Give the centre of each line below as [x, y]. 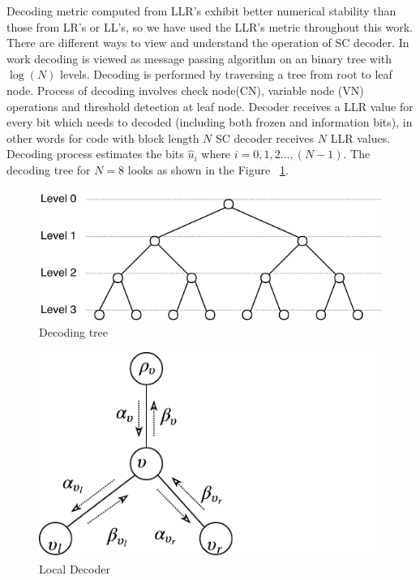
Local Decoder [75, 568]
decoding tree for [49, 169]
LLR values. [360, 137]
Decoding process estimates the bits [95, 154]
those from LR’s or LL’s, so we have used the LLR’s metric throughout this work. [210, 26]
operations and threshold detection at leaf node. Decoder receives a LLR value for [210, 106]
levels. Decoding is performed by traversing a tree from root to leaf [226, 74]
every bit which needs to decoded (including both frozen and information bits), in [210, 122]
